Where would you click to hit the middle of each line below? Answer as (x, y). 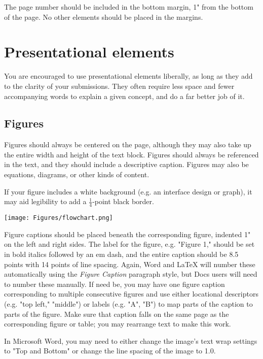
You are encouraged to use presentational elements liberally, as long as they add (128, 76)
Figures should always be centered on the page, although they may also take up (128, 144)
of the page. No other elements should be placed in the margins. (104, 17)
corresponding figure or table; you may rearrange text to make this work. (118, 324)
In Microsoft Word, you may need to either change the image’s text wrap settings (131, 340)
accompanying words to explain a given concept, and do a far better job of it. (124, 96)
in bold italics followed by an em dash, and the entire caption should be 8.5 (121, 254)
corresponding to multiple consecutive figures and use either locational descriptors (131, 294)
